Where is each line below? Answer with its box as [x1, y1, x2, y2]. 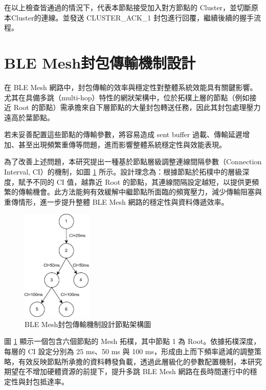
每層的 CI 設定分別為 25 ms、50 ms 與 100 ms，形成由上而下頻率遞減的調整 [4, 346, 254, 356]
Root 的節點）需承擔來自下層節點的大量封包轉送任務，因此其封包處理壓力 [13, 102, 261, 113]
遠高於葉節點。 [4, 112, 54, 122]
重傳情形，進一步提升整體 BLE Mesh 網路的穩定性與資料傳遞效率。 [4, 196, 229, 207]
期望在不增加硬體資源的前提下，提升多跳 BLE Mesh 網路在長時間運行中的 [4, 366, 250, 377]
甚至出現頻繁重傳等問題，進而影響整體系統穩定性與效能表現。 [18, 139, 226, 149]
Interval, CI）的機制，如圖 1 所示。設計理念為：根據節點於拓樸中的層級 [4, 166, 242, 177]
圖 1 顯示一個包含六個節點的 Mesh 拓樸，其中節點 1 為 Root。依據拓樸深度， [4, 336, 261, 346]
